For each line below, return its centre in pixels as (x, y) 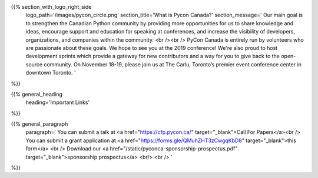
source (34, 64)
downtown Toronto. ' (51, 73)
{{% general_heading (37, 94)
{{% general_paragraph (39, 124)
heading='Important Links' (58, 102)
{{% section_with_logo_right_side (51, 7)
